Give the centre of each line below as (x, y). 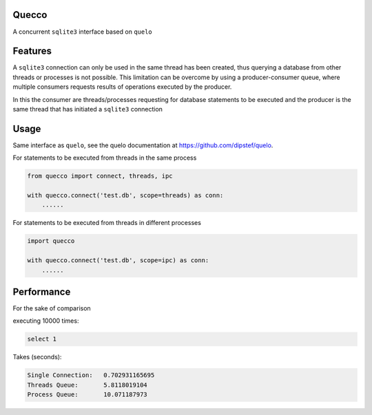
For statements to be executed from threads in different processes (107, 223)
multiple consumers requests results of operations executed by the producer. (122, 87)
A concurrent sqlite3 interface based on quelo (83, 32)
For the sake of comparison (52, 308)
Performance (42, 291)
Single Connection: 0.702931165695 (91, 375)
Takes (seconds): (37, 357)
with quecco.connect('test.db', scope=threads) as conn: (125, 195)
